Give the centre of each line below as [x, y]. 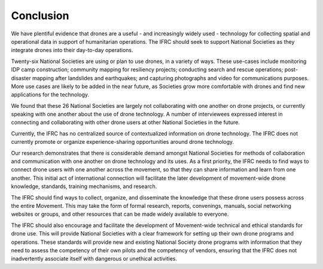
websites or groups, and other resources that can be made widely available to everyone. [120, 214]
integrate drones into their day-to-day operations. [72, 50]
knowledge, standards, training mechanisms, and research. [84, 186]
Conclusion [40, 16]
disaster [21, 78]
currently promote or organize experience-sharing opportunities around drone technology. [123, 142]
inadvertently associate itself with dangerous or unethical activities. [94, 259]
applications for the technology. [50, 95]
